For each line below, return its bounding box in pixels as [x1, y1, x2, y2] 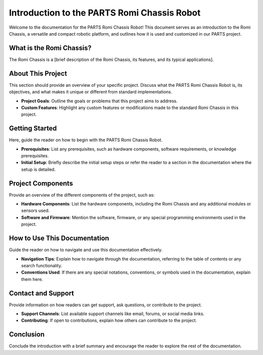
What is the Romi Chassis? [9, 44, 92, 52]
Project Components [9, 179, 73, 187]
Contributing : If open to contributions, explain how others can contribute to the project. [21, 318, 197, 323]
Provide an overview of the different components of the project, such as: [9, 192, 155, 198]
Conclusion [9, 330, 45, 338]
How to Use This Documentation [9, 234, 110, 243]
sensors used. [21, 207, 50, 214]
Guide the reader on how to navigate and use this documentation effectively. [9, 247, 163, 253]
